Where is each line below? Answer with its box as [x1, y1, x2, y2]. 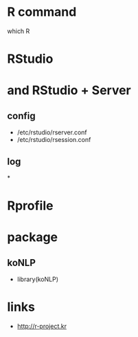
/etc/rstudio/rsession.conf [16, 136, 91, 144]
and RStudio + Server [7, 83, 132, 99]
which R [7, 27, 30, 35]
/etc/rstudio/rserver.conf [16, 128, 87, 136]
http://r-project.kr [16, 322, 67, 331]
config [7, 110, 36, 121]
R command [7, 4, 77, 20]
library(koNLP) [16, 275, 59, 283]
